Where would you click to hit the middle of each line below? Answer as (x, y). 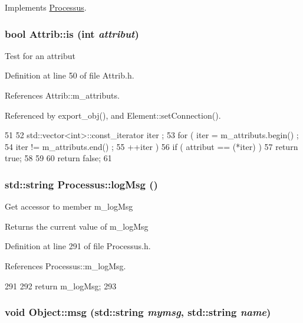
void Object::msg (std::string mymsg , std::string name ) (138, 312)
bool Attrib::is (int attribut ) (72, 33)
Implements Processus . (46, 7)
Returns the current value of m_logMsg (77, 226)
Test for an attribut (40, 55)
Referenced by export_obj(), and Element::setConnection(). (113, 115)
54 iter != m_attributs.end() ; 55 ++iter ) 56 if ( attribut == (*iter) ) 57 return (151, 146)
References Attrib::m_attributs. (62, 95)
